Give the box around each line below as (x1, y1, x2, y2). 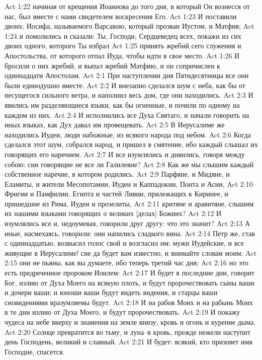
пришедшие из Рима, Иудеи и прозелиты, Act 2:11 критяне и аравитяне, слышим (5, 198, 254, 208)
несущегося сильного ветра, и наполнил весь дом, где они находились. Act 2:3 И (5, 90, 253, 100)
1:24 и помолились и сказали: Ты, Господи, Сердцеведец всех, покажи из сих (5, 30, 241, 41)
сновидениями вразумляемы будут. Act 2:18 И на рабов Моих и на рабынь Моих (5, 297, 253, 307)
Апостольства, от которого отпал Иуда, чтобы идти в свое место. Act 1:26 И (5, 50, 240, 60)
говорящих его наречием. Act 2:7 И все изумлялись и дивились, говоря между (5, 149, 245, 159)
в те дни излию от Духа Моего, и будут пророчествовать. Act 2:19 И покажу (5, 307, 240, 317)
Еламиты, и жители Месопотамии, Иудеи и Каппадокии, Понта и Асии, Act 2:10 (5, 178, 253, 189)
